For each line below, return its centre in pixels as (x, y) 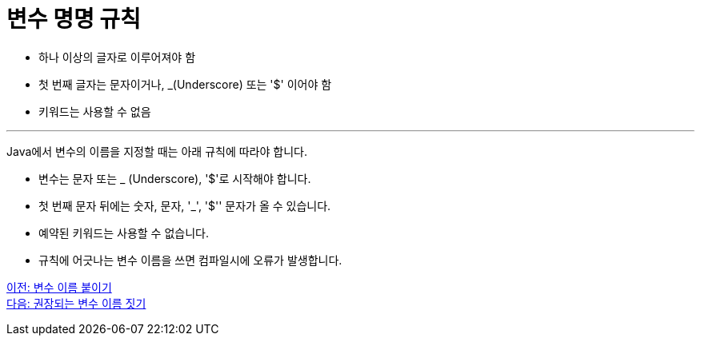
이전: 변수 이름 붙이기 (59, 287)
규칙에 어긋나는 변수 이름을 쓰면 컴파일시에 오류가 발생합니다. (190, 260)
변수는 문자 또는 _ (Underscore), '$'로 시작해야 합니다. (175, 178)
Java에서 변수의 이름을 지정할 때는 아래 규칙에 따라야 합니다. (157, 151)
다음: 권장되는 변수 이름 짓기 (76, 303)
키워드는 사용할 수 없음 (95, 111)
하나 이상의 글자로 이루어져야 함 (117, 57)
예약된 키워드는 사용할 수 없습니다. (124, 233)
